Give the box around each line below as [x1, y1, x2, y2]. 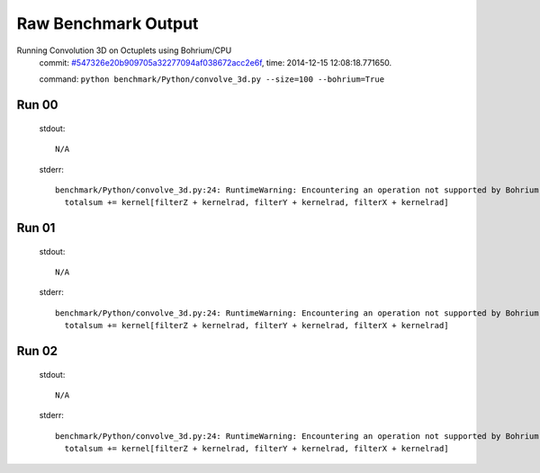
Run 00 [16, 97, 58, 112]
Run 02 [16, 344, 58, 359]
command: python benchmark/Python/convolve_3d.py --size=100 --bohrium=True [39, 74, 385, 85]
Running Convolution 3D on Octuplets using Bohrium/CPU [16, 45, 232, 56]
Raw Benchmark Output [16, 13, 199, 33]
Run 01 [16, 220, 56, 236]
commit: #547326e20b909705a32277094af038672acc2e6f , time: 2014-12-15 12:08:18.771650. [39, 57, 391, 67]
